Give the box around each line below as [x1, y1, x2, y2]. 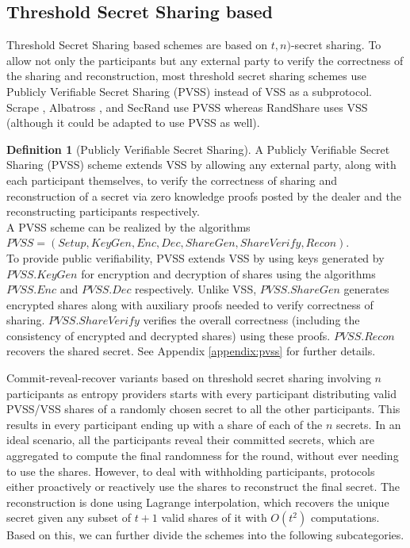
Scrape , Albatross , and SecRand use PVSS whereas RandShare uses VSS [6, 98, 368, 115]
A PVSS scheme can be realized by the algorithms [6, 218, 251, 235]
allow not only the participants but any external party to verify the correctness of [6, 52, 404, 68]
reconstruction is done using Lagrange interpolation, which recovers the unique [6, 493, 389, 510]
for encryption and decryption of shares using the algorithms [81, 265, 376, 282]
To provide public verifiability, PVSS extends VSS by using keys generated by [6, 249, 385, 266]
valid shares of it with [161, 509, 267, 526]
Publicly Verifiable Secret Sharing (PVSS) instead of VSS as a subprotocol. [6, 82, 372, 99]
